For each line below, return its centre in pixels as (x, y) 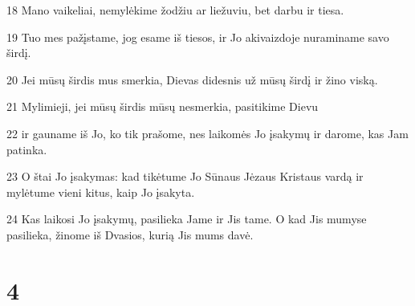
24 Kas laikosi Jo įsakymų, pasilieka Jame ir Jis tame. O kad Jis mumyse (187, 219)
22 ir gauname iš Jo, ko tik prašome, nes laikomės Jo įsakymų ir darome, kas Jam (207, 133)
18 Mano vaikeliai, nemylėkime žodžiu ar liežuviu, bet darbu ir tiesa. (175, 10)
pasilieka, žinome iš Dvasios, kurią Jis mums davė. (130, 234)
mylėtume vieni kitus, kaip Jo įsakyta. (101, 192)
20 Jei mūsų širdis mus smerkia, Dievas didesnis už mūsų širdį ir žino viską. (192, 79)
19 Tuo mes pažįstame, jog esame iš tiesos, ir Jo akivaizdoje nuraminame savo (198, 37)
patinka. (27, 149)
